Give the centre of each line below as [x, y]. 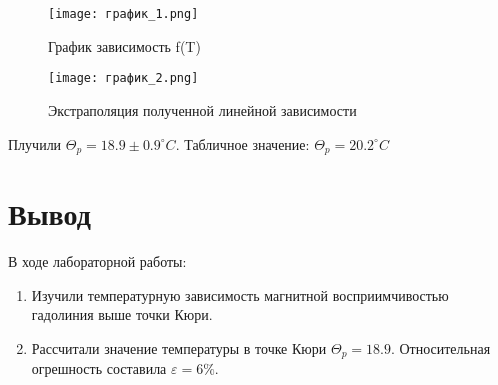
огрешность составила [99, 368]
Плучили [35, 143]
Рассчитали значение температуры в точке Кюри [179, 347]
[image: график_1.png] [123, 14]
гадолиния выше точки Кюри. [122, 314]
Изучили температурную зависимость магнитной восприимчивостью [240, 294]
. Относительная [440, 347]
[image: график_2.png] [123, 78]
